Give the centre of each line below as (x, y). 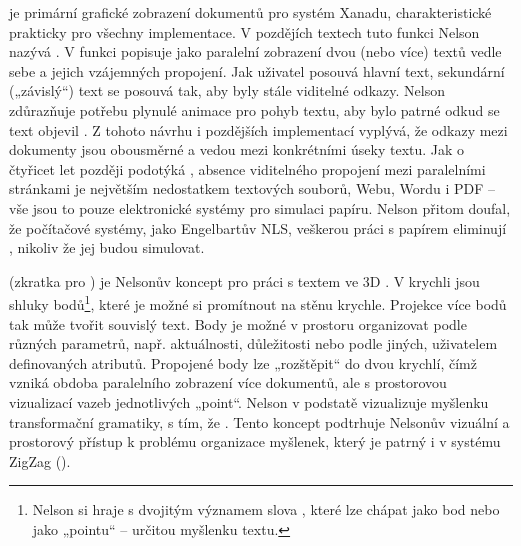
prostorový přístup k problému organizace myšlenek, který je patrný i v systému (255, 441)
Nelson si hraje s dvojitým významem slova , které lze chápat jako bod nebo (266, 509)
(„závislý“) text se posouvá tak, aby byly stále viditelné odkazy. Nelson (227, 90)
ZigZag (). (40, 460)
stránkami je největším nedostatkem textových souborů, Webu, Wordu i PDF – (252, 188)
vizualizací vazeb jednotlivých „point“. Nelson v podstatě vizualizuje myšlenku (249, 401)
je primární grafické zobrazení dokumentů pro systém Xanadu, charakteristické (250, 12)
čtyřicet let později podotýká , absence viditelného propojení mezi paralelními (247, 168)
